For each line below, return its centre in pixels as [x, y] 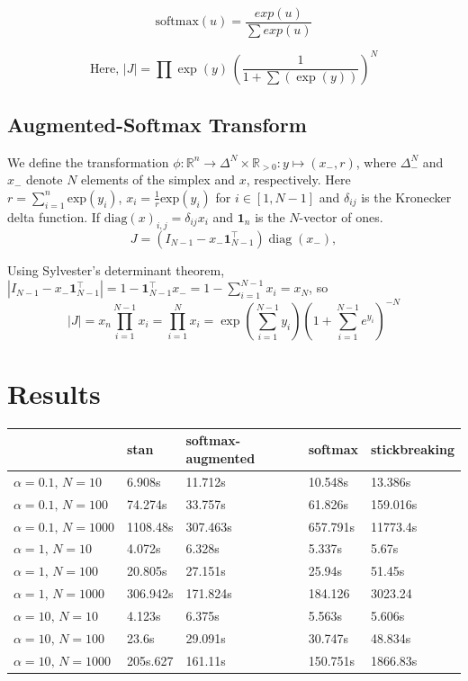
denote [45, 179]
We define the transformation [88, 161]
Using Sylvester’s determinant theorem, [116, 269]
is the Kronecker [406, 197]
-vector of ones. [341, 216]
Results [54, 394]
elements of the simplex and [158, 179]
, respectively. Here [298, 179]
